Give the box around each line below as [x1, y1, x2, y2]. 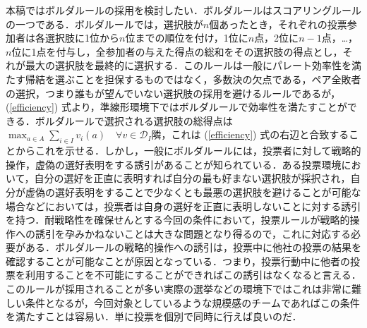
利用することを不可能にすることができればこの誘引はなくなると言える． [25, 267, 361, 282]
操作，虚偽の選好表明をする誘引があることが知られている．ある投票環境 [6, 157, 342, 171]
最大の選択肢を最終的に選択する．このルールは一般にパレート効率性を [25, 58, 351, 73]
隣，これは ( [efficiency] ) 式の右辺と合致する [151, 127, 349, 142]
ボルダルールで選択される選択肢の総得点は [35, 113, 233, 128]
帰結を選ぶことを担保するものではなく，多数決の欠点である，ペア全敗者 [25, 71, 361, 86]
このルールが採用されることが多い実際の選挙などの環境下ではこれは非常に [6, 281, 351, 296]
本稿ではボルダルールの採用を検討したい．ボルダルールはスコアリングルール [6, 3, 361, 17]
